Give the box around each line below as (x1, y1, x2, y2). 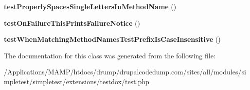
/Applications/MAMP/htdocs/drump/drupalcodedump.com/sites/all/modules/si (4, 67, 246, 77)
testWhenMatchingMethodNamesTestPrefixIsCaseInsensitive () (4, 34, 221, 44)
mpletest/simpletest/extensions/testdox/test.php (4, 76, 149, 86)
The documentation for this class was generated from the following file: (4, 50, 215, 60)
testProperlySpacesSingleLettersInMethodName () (4, 1, 177, 11)
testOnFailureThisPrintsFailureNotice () (4, 18, 140, 28)
